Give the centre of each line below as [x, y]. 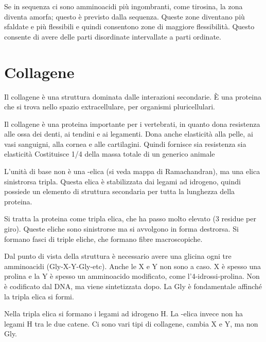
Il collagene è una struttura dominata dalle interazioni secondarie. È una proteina [133, 96]
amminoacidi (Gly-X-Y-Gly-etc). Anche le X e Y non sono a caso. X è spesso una [133, 266]
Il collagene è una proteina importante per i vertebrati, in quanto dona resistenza [132, 123]
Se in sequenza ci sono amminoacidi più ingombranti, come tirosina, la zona [123, 6]
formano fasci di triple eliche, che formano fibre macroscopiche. [103, 239]
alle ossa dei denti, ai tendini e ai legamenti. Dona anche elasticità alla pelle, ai [129, 134]
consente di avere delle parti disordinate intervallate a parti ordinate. [113, 36]
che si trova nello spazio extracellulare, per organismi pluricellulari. [110, 107]
